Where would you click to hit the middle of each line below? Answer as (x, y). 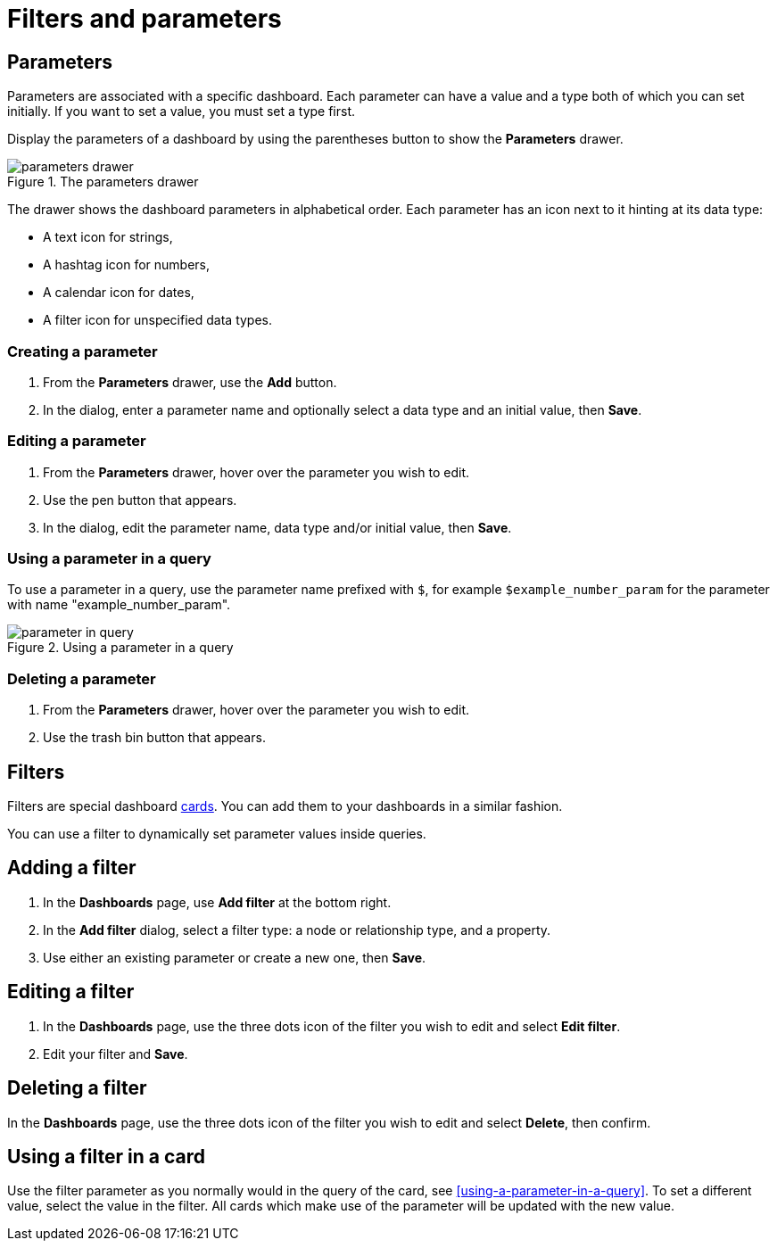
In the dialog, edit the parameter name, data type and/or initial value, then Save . (277, 527)
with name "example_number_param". (119, 605)
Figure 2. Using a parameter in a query (120, 648)
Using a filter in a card (106, 1156)
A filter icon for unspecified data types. (158, 320)
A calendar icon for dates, (119, 293)
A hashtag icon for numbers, (127, 265)
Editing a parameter (77, 441)
